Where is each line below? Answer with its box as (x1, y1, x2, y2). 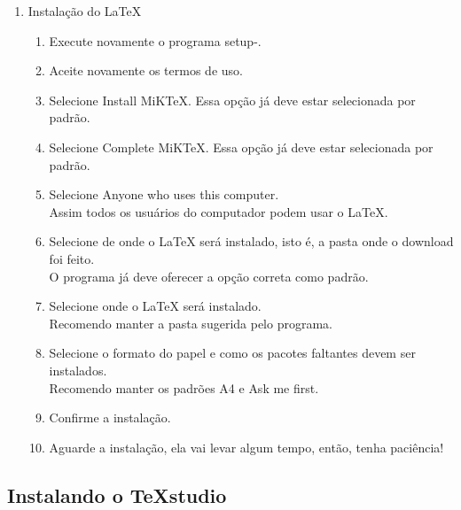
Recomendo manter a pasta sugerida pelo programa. (49, 313, 332, 332)
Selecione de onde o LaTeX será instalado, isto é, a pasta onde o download (49, 232, 454, 251)
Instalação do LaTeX (27, 2, 142, 19)
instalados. (49, 360, 107, 379)
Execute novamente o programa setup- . (49, 31, 262, 50)
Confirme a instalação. (49, 408, 171, 427)
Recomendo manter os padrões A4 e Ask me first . (49, 378, 319, 397)
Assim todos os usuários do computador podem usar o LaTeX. (49, 202, 388, 220)
